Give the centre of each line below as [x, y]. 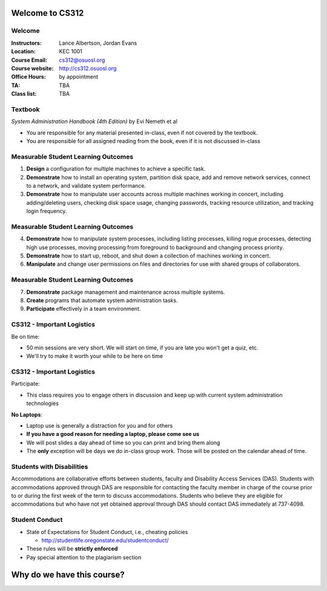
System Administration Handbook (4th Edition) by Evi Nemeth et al [94, 122]
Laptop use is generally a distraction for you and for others [100, 425]
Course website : [32, 68]
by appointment [79, 77]
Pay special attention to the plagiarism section [84, 557]
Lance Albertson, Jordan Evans [98, 43]
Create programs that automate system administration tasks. [102, 300]
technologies [42, 403]
